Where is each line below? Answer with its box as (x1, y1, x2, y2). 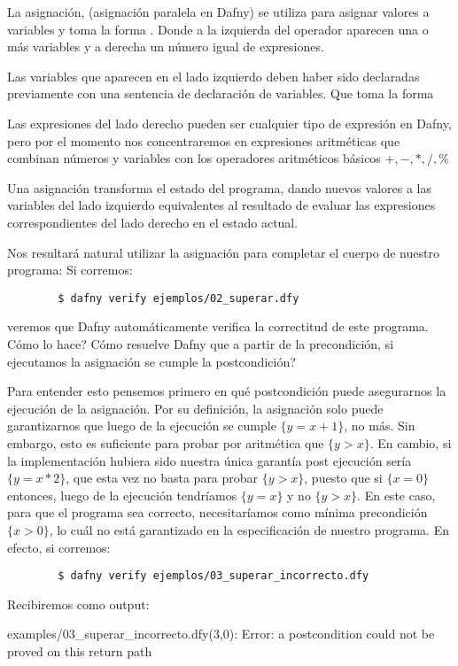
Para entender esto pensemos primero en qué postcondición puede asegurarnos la (7, 382, 446, 400)
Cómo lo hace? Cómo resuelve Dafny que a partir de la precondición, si (7, 334, 394, 352)
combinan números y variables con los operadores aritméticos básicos (7, 149, 381, 167)
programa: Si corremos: (7, 260, 133, 279)
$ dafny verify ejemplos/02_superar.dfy (58, 291, 299, 305)
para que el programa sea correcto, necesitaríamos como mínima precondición (7, 503, 428, 522)
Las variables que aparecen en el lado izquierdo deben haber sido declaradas (7, 66, 420, 85)
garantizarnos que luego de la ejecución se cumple (7, 416, 276, 435)
